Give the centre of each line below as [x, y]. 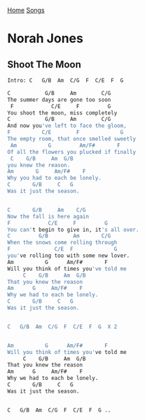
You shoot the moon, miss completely [62, 113]
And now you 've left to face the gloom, [67, 126]
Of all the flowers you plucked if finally [72, 152]
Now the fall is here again [48, 216]
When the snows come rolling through [62, 243]
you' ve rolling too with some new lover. [69, 256]
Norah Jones [46, 39]
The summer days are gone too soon [59, 100]
